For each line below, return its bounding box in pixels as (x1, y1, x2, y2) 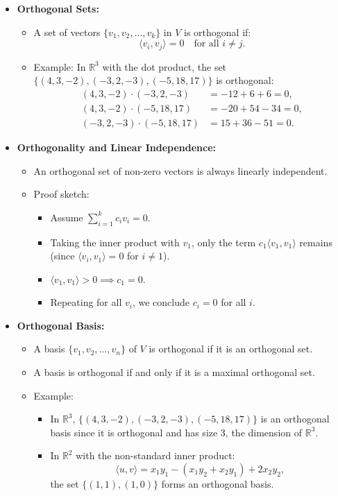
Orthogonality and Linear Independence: (17, 139, 216, 154)
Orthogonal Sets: (17, 1, 99, 15)
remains (299, 234, 332, 249)
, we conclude (132, 295, 189, 309)
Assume (50, 209, 83, 224)
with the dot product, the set (102, 59, 227, 74)
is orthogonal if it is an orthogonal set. (149, 341, 313, 356)
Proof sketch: (33, 187, 90, 201)
